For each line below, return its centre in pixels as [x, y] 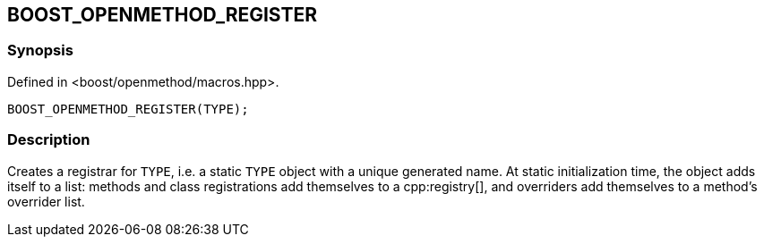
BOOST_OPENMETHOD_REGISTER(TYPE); [128, 109]
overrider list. [46, 201]
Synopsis [40, 50]
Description [49, 140]
